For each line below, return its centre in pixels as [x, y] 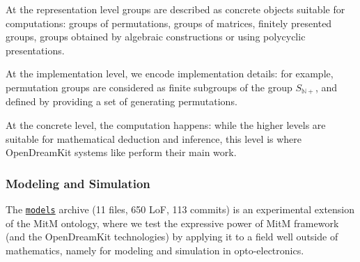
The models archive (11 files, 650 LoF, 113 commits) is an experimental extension [180, 209]
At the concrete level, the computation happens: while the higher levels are [166, 125]
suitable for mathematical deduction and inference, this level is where [154, 138]
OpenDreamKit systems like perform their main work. [121, 152]
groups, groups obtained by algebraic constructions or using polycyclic [156, 37]
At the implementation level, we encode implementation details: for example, [170, 74]
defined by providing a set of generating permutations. [122, 101]
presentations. [35, 50]
